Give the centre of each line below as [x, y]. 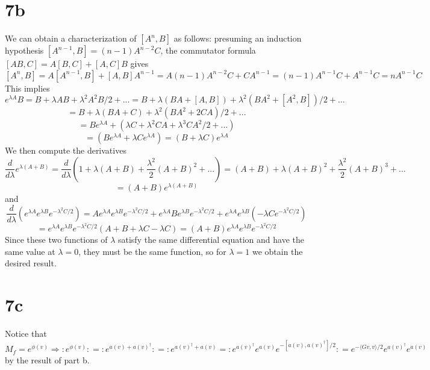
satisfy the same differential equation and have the [211, 240]
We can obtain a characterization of [71, 38]
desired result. [31, 263]
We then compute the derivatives [66, 150]
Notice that [26, 334]
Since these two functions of [56, 240]
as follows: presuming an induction [238, 38]
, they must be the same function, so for [152, 251]
